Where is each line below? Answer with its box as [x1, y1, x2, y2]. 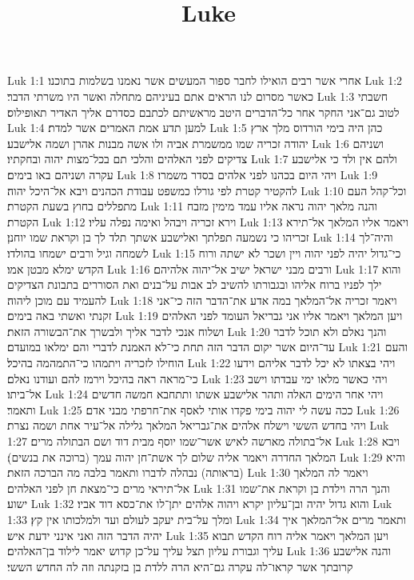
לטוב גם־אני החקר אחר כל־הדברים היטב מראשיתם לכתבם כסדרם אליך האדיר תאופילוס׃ [7, 103, 400, 120]
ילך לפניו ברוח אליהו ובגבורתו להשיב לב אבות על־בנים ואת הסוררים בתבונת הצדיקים [7, 276, 382, 293]
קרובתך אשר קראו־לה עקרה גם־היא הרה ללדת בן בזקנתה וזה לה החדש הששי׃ [7, 558, 353, 574]
